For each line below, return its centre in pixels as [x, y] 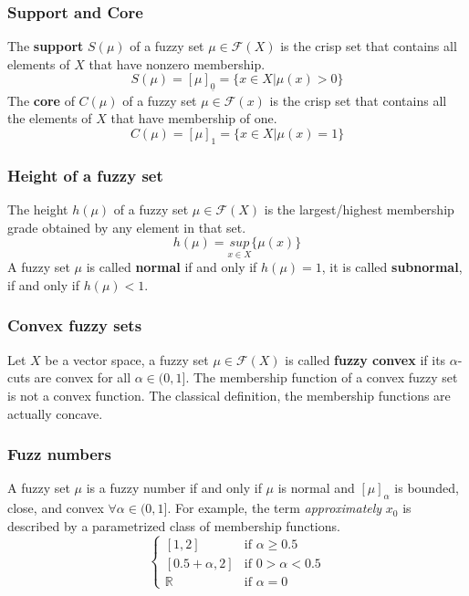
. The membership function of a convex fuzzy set [322, 377]
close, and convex [56, 508]
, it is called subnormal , [392, 267]
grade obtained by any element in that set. [127, 227]
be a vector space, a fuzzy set [127, 359]
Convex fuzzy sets [75, 325]
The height [38, 209]
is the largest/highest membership [359, 209]
